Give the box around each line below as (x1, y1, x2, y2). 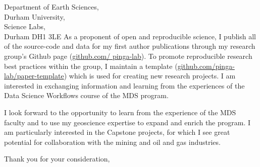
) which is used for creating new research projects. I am (64, 70, 236, 81)
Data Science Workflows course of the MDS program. (4, 90, 169, 101)
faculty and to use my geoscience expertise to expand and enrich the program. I (4, 117, 251, 127)
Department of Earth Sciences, (4, 2, 99, 12)
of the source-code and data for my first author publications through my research (4, 41, 255, 51)
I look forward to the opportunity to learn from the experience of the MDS (4, 107, 236, 117)
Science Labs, (4, 21, 45, 32)
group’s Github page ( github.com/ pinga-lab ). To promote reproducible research (4, 50, 252, 61)
